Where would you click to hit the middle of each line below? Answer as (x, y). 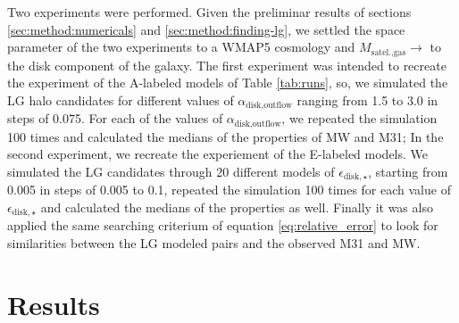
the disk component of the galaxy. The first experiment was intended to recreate (227, 65)
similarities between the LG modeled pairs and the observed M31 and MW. (214, 243)
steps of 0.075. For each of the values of (115, 118)
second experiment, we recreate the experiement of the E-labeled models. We (218, 154)
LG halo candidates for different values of (121, 99)
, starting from (408, 171)
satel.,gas (388, 52)
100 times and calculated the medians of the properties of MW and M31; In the (225, 136)
